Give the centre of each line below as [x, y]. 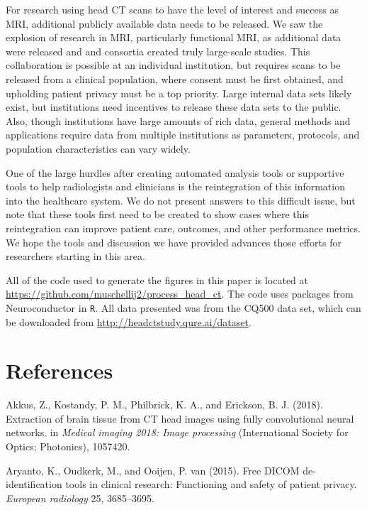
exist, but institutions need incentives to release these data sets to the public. [174, 107]
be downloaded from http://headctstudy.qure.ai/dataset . [129, 321]
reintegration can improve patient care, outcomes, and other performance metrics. [183, 228]
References [60, 370]
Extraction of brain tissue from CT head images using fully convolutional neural [180, 418]
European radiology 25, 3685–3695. [80, 498]
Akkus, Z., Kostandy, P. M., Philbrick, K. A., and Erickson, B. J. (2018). [164, 405]
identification [34, 484]
